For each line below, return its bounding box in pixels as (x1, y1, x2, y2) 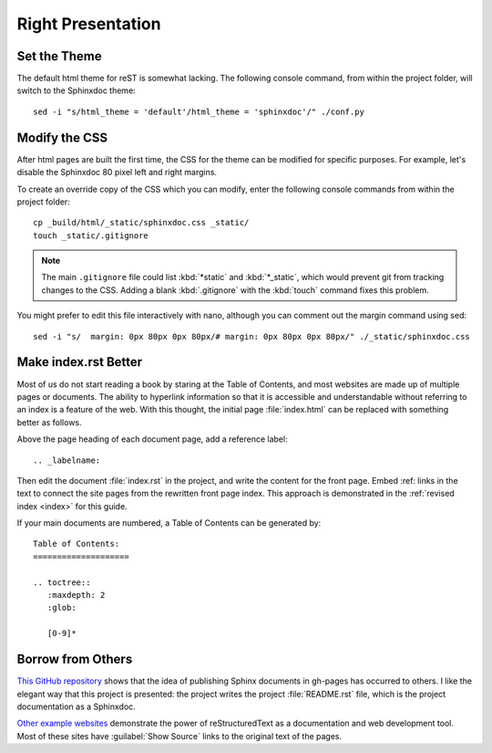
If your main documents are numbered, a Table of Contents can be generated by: (16, 518, 322, 528)
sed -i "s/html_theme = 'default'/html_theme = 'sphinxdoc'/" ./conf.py (33, 106, 364, 117)
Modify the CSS (16, 130, 108, 145)
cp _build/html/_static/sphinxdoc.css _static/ (33, 217, 250, 228)
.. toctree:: (33, 577, 91, 588)
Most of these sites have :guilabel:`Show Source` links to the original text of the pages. (16, 730, 343, 741)
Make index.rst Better (16, 354, 143, 370)
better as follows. (16, 416, 82, 428)
